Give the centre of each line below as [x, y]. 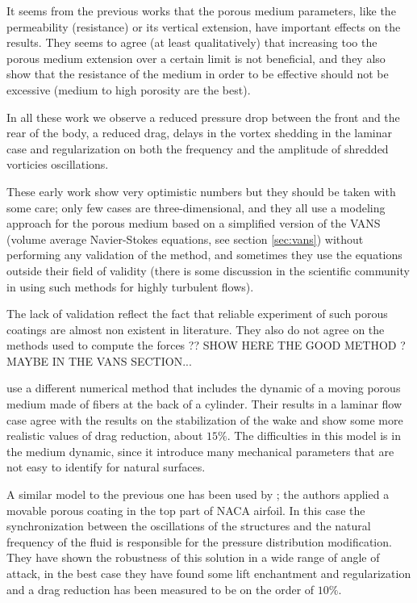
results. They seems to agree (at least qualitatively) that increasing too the [192, 42]
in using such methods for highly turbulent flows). [130, 286]
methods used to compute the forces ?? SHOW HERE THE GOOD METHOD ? [206, 345]
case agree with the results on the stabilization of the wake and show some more [205, 419]
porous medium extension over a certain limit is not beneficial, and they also [196, 58]
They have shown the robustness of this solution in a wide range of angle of [193, 557]
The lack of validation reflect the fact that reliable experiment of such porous [197, 314]
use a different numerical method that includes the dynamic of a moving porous [204, 388]
